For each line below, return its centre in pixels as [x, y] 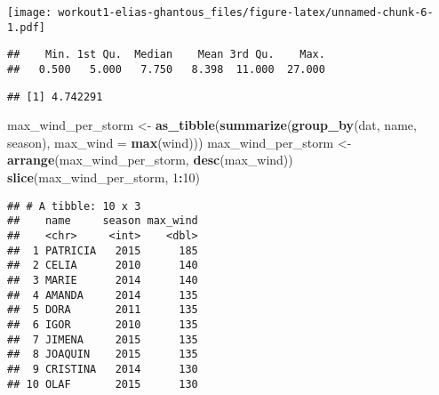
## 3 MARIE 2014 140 [103, 280]
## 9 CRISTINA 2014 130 [103, 369]
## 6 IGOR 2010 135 [103, 324]
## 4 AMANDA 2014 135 [103, 295]
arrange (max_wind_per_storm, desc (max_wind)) [150, 160]
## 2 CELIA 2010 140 [103, 266]
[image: [30, 12]
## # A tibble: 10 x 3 [74, 206]
